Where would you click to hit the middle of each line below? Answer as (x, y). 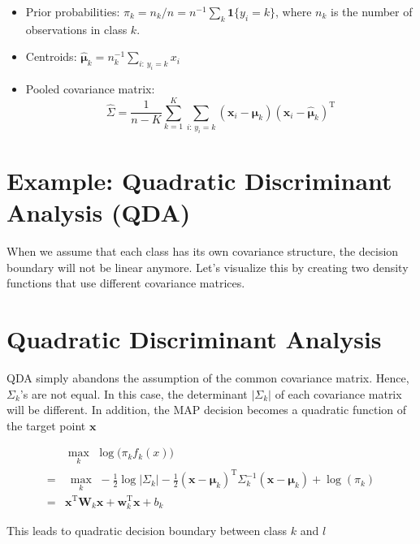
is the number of (372, 11)
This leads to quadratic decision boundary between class (147, 530)
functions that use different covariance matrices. (126, 283)
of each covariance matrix (338, 393)
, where (294, 11)
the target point (46, 425)
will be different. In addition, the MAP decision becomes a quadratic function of (207, 410)
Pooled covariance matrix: (90, 89)
